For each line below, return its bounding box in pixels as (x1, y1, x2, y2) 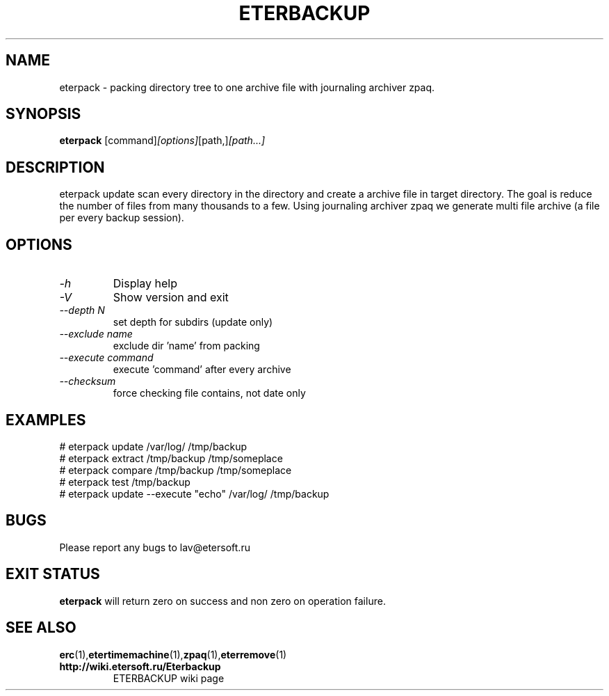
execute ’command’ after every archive (113, 363, 291, 376)
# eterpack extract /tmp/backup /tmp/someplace (59, 452, 283, 464)
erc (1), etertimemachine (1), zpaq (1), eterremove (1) (59, 648, 287, 661)
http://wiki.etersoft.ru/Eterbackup (59, 660, 221, 672)
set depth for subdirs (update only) (113, 316, 273, 329)
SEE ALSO (6, 619, 76, 637)
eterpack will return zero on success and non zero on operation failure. (59, 594, 386, 607)
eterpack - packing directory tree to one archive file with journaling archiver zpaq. (59, 81, 435, 93)
